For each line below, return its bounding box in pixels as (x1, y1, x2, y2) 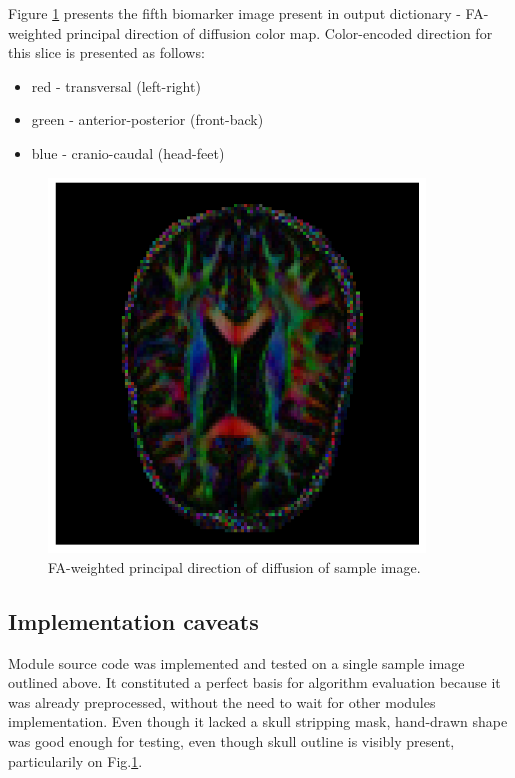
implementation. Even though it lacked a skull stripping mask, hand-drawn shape (8, 711, 508, 732)
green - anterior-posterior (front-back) (31, 109, 264, 130)
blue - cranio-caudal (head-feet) (31, 142, 225, 163)
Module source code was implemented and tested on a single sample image (8, 652, 465, 673)
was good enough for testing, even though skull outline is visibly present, (8, 730, 455, 751)
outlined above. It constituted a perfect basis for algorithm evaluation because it (8, 672, 501, 693)
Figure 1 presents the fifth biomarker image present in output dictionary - (8, 3, 461, 23)
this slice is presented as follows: (8, 42, 205, 63)
